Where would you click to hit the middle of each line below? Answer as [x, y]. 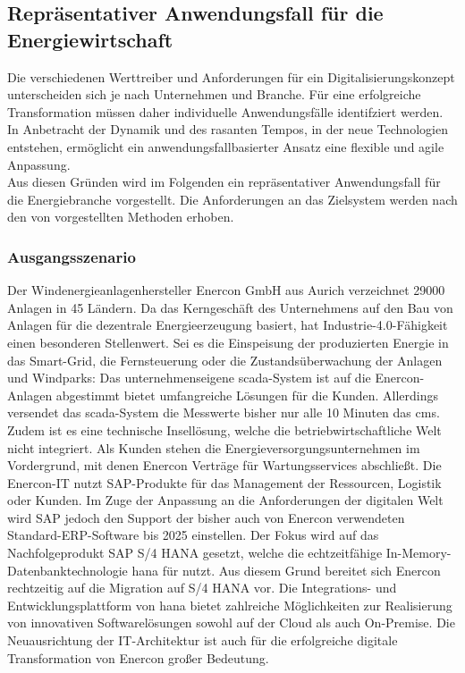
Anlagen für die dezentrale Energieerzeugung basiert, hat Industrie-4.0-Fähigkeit [228, 325]
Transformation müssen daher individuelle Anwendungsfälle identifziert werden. [225, 111]
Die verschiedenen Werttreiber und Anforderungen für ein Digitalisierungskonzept [231, 76]
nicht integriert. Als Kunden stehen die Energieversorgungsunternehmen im [214, 447]
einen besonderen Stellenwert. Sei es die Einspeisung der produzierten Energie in [228, 342]
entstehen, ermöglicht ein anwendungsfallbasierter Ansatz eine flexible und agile [226, 146]
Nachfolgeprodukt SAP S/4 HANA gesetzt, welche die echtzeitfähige [195, 553]
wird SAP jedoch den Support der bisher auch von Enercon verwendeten [206, 517]
